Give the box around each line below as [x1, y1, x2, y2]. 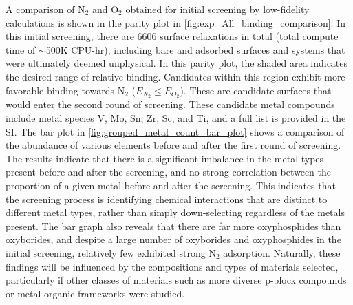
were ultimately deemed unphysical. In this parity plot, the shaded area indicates [6, 56, 348, 70]
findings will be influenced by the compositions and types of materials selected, [6, 259, 339, 273]
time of [6, 42, 36, 56]
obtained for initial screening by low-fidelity [125, 2, 310, 16]
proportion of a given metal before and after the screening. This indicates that [6, 178, 336, 192]
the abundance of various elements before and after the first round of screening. [6, 138, 341, 152]
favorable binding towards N [6, 83, 125, 97]
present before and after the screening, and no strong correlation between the [6, 165, 332, 179]
